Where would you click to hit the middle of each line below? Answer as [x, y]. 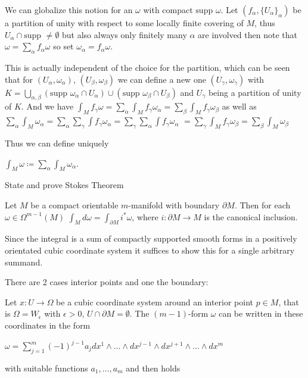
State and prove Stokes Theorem [64, 185]
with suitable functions [46, 368]
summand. [24, 262]
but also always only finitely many [125, 34]
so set [63, 46]
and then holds [153, 368]
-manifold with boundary [174, 204]
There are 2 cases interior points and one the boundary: [107, 282]
